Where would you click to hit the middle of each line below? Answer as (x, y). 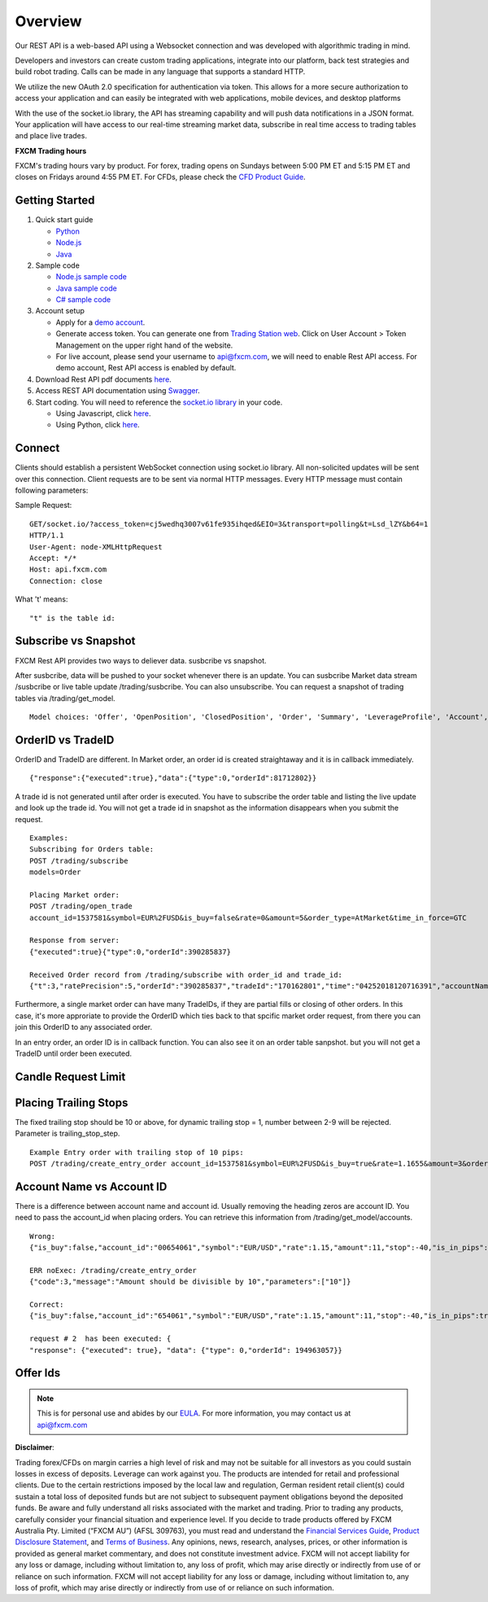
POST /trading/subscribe (79, 860)
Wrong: (43, 1236)
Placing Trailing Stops (72, 1103)
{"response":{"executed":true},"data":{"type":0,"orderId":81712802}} (173, 778)
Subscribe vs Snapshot (75, 641)
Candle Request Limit (70, 1077)
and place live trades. (51, 136)
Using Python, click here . (98, 425)
